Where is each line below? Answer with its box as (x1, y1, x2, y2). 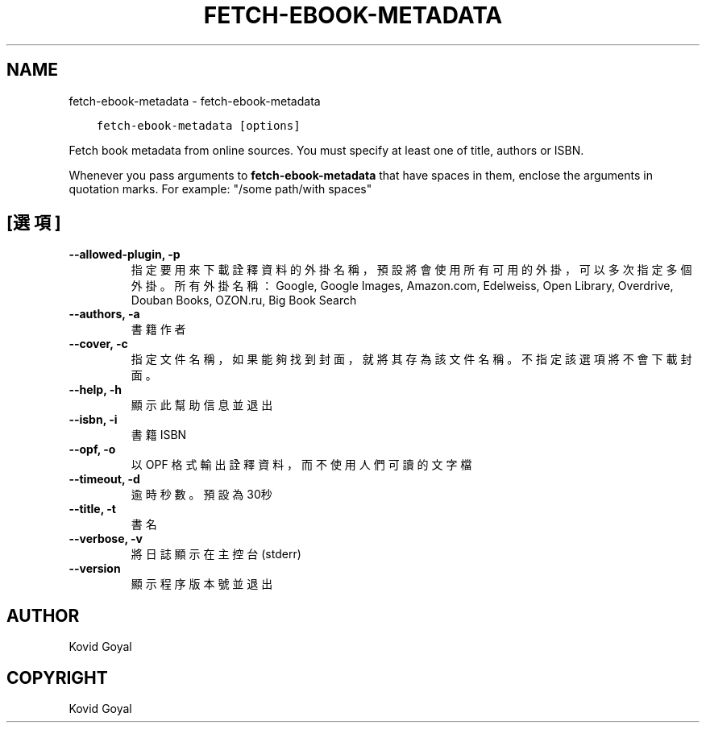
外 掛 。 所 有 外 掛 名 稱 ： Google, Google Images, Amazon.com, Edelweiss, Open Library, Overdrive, (131, 279, 674, 293)
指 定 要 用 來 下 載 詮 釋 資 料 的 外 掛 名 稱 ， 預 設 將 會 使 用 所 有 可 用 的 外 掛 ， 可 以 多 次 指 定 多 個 (131, 263, 692, 277)
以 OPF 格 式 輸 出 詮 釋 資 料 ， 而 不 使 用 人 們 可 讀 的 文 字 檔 (131, 458, 472, 472)
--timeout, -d (69, 472, 140, 487)
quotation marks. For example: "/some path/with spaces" (69, 181, 372, 196)
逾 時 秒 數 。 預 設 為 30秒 (131, 487, 272, 502)
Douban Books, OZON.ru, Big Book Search (131, 293, 357, 308)
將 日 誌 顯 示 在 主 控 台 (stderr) (131, 547, 301, 561)
